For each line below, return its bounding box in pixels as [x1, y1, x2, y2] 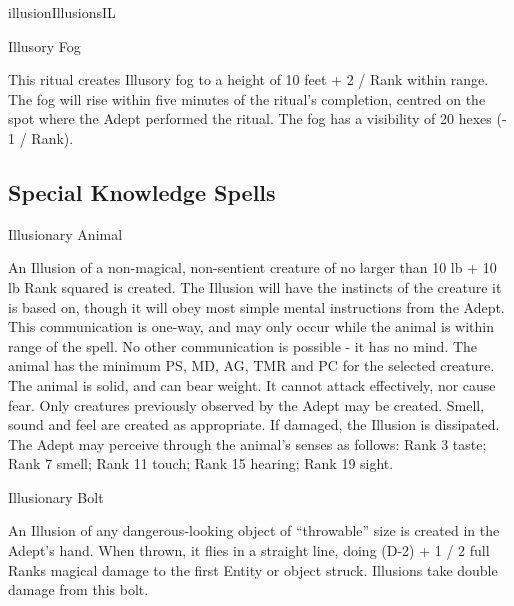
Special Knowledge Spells [8, 176, 276, 207]
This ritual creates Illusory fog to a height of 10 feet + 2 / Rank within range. [8, 69, 489, 90]
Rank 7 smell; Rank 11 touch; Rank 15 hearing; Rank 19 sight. [8, 453, 394, 474]
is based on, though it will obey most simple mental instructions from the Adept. [8, 296, 505, 317]
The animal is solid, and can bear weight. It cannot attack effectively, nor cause [8, 374, 496, 395]
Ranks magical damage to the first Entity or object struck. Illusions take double [8, 559, 498, 580]
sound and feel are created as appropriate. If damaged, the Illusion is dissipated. [8, 414, 500, 435]
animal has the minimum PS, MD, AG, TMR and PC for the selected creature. [8, 355, 495, 376]
